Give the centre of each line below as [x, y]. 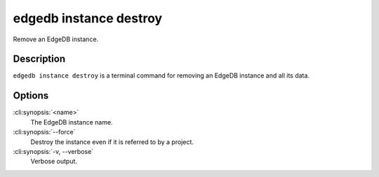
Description [39, 59]
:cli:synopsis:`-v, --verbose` [53, 151]
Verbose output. [54, 162]
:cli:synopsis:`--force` [44, 132]
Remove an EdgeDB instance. [56, 39]
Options [31, 95]
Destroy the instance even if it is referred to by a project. [112, 142]
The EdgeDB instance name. [72, 122]
